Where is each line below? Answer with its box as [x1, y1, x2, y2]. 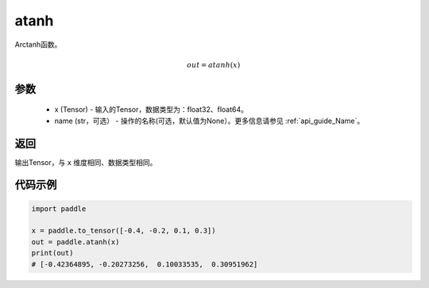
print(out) [31, 248, 74, 258]
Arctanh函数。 [14, 40, 62, 49]
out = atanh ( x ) [187, 60, 241, 69]
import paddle [31, 204, 87, 213]
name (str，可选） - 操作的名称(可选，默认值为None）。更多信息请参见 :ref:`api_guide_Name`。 [54, 116, 365, 125]
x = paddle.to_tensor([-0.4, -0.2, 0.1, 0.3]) [31, 226, 216, 236]
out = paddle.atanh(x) [31, 237, 120, 246]
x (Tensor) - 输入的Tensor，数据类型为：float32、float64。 [54, 105, 248, 114]
